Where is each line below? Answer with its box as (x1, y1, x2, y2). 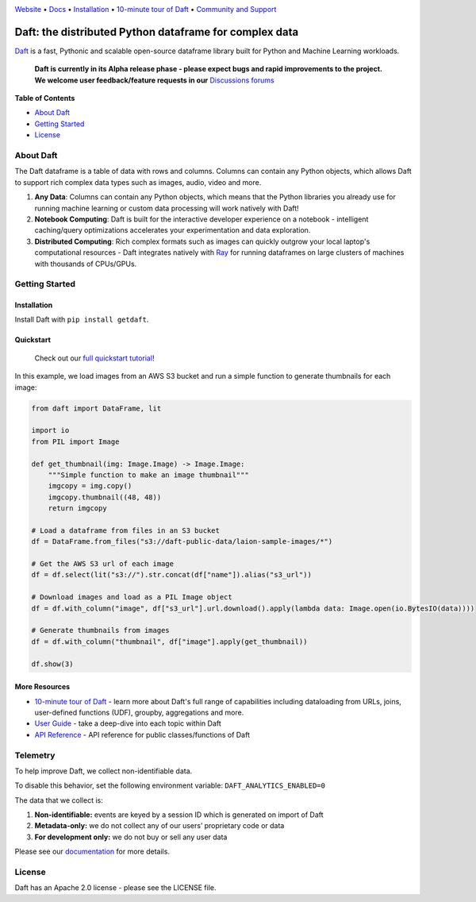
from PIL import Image (31, 437, 120, 446)
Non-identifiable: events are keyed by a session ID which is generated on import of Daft (34, 810, 324, 819)
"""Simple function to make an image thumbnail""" (48, 470, 249, 480)
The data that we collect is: (14, 795, 103, 805)
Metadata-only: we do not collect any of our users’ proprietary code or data (34, 821, 285, 831)
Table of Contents (14, 94, 75, 103)
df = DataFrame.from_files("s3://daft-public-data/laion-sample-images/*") (31, 537, 333, 546)
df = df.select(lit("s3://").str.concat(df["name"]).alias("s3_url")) (31, 570, 313, 580)
